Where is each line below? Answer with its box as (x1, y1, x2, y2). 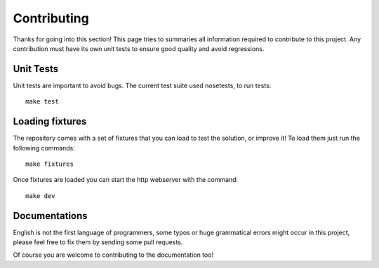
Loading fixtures (13, 115, 87, 127)
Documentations (13, 210, 88, 222)
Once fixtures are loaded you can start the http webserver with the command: (13, 176, 239, 184)
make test (25, 98, 59, 106)
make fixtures (25, 160, 74, 168)
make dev (25, 192, 55, 199)
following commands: (13, 143, 75, 152)
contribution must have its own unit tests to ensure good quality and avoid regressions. (13, 44, 265, 52)
